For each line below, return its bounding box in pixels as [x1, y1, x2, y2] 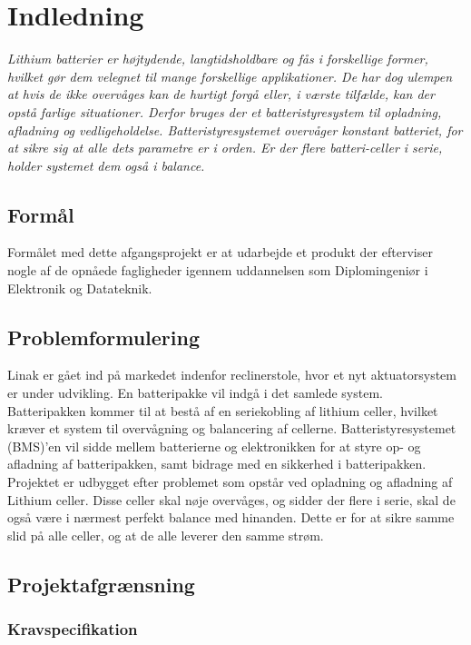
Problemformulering [7, 322, 201, 351]
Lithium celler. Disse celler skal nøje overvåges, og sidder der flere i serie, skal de [7, 490, 456, 509]
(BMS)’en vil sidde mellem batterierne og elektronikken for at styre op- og [7, 436, 421, 455]
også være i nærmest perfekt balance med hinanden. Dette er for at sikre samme [7, 508, 455, 527]
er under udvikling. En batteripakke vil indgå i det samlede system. [7, 383, 383, 402]
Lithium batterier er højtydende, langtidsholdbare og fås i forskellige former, [7, 49, 428, 68]
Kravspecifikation [7, 618, 138, 640]
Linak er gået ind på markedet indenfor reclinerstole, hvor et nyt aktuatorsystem [7, 365, 456, 384]
